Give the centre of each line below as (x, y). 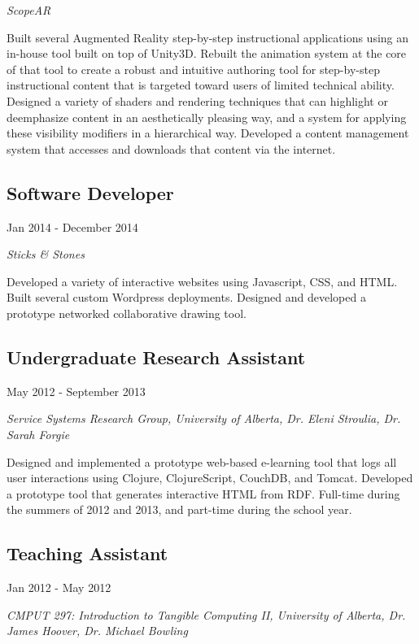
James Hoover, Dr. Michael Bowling (97, 631)
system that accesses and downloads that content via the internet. (171, 148)
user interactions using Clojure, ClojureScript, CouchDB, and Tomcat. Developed (210, 478)
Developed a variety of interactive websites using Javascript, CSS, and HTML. (202, 281)
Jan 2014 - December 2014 (72, 226)
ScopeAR (29, 10)
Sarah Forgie (38, 434)
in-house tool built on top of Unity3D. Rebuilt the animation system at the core (207, 53)
